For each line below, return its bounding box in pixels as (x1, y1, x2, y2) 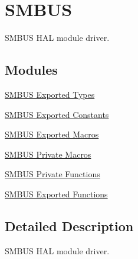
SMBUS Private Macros (5, 148, 91, 160)
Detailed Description (5, 216, 134, 235)
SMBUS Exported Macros (5, 128, 99, 140)
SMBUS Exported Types (5, 88, 95, 100)
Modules (5, 60, 58, 79)
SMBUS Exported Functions (5, 187, 108, 200)
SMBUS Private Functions (5, 168, 100, 180)
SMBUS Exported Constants (5, 108, 109, 120)
